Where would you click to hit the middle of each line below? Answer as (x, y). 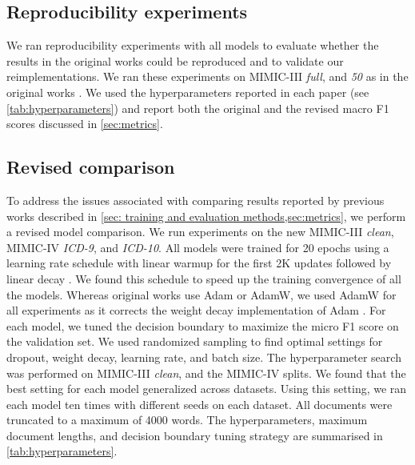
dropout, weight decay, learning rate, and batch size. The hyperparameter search (204, 357)
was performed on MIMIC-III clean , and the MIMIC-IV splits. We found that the (206, 373)
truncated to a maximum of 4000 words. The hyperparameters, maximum (187, 420)
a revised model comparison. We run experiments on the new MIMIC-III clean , (200, 232)
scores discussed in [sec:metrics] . (85, 124)
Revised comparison (91, 167)
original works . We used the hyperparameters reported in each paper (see (188, 92)
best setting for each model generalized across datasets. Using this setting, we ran (207, 389)
